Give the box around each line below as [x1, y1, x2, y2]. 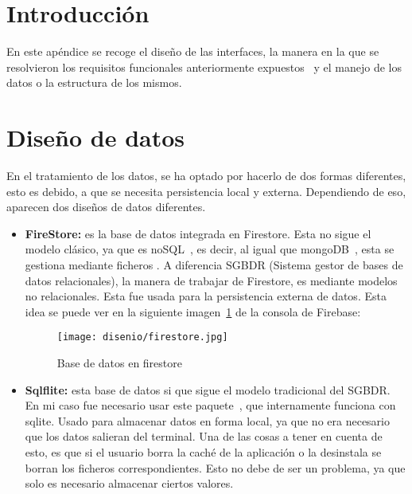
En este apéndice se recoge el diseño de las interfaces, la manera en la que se [6, 43, 379, 60]
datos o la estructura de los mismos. [6, 74, 182, 91]
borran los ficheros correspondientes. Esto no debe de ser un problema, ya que [25, 459, 406, 476]
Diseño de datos [6, 121, 185, 154]
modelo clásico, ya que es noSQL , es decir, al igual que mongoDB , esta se [25, 241, 395, 257]
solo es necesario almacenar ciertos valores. [25, 475, 234, 492]
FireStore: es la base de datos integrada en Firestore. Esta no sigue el [25, 225, 371, 241]
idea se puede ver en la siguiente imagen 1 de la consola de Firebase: [25, 303, 361, 320]
